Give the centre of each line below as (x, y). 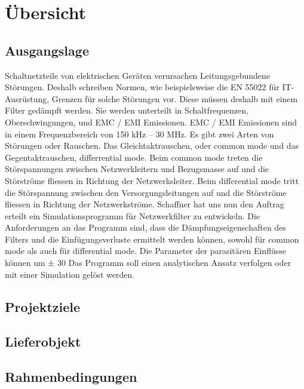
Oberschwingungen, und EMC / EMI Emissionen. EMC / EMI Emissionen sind (151, 122)
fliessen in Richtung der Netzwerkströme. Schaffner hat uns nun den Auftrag (145, 204)
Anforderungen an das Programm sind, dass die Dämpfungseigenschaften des (145, 227)
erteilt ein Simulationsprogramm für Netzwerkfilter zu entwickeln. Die (133, 215)
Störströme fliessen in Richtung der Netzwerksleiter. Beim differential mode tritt (152, 180)
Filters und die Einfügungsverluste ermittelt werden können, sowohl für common (152, 239)
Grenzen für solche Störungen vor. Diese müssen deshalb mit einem (175, 98)
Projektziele (43, 306)
